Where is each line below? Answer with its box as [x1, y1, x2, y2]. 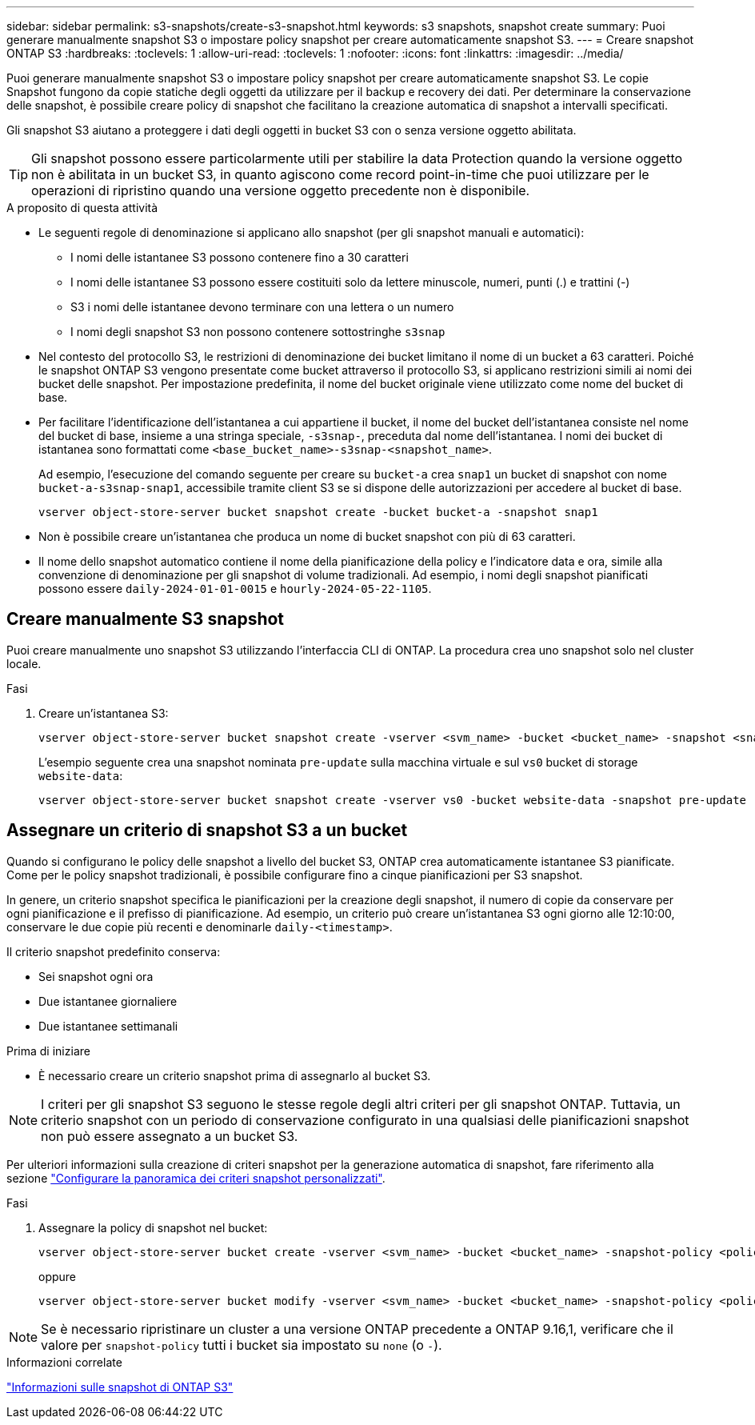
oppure [38, 1269, 77, 1283]
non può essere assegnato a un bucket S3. [41, 1127, 298, 1144]
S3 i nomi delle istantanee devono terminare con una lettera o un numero [70, 300, 454, 314]
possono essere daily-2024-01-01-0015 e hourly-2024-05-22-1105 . [38, 582, 432, 595]
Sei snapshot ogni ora [38, 969, 154, 983]
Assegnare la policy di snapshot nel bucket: [38, 1220, 268, 1235]
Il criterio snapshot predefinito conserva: [6, 944, 221, 959]
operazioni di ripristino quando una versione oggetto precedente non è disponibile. [31, 182, 530, 198]
